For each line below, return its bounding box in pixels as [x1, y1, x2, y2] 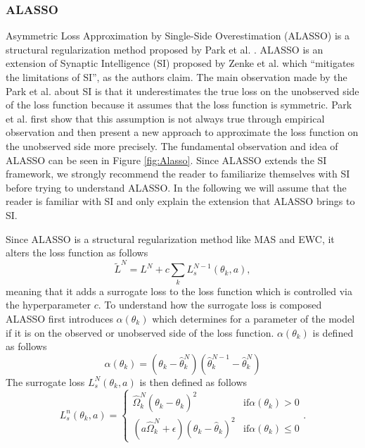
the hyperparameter [6, 297, 91, 312]
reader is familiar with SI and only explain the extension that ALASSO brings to [6, 194, 355, 209]
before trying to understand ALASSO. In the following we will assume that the [6, 180, 347, 194]
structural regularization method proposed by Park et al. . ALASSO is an [6, 42, 324, 56]
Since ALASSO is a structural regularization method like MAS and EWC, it [6, 231, 335, 246]
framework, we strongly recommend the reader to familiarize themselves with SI [6, 166, 350, 181]
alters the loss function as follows [6, 245, 148, 260]
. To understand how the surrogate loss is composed [98, 297, 322, 312]
